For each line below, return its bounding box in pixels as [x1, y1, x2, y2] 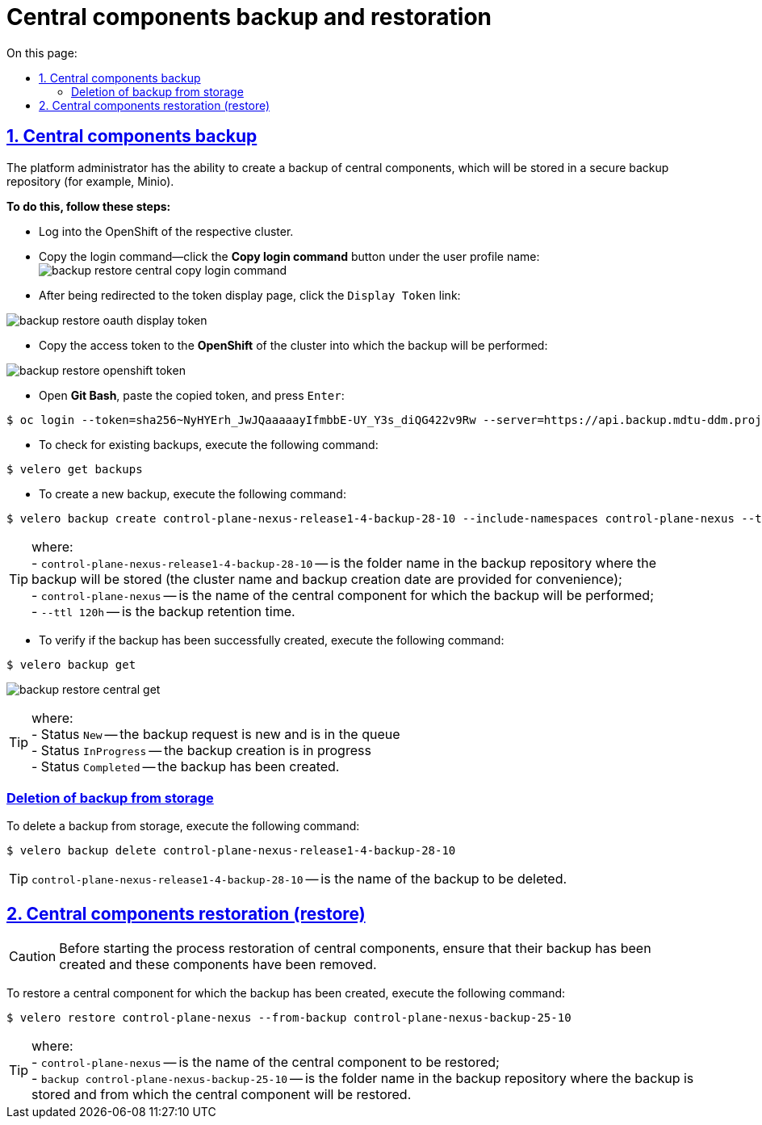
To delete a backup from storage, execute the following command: [6, 819, 360, 833]
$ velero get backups [6, 462, 143, 476]
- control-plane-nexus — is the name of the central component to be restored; [31, 1054, 500, 1071]
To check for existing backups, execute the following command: [39, 437, 379, 451]
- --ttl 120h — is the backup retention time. [31, 602, 295, 619]
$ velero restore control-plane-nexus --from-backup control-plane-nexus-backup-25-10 [6, 1011, 571, 1025]
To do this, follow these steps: [6, 199, 171, 213]
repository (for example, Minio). [6, 174, 174, 188]
